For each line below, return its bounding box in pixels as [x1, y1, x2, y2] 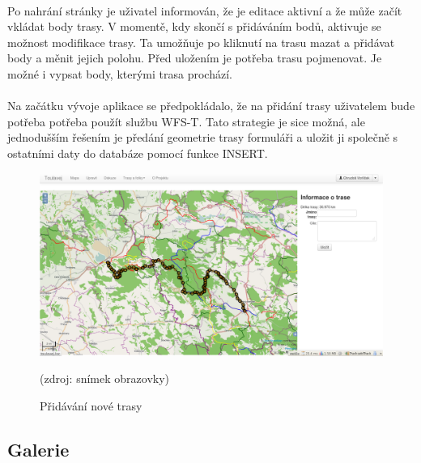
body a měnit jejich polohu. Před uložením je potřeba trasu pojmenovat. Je [7, 49, 382, 66]
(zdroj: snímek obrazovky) [40, 370, 170, 387]
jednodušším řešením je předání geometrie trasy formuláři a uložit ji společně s [7, 129, 398, 146]
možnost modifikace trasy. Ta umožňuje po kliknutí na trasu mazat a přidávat [7, 33, 395, 50]
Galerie [7, 436, 70, 461]
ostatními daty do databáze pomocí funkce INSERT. [7, 144, 268, 161]
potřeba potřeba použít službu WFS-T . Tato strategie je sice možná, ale [7, 113, 365, 130]
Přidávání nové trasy [40, 397, 142, 414]
